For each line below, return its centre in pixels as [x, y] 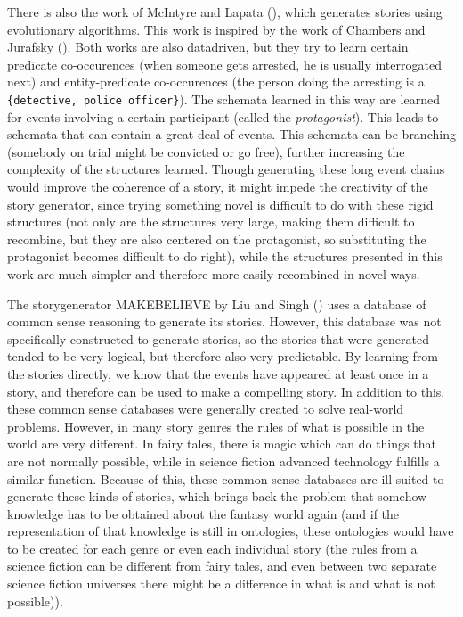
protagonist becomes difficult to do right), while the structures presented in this [225, 256]
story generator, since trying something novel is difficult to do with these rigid [220, 204]
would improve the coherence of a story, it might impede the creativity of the [218, 186]
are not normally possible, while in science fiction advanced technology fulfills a [223, 461]
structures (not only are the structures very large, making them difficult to [211, 222]
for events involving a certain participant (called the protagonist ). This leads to [223, 116]
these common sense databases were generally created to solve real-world [206, 409]
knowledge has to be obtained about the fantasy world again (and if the [203, 513]
